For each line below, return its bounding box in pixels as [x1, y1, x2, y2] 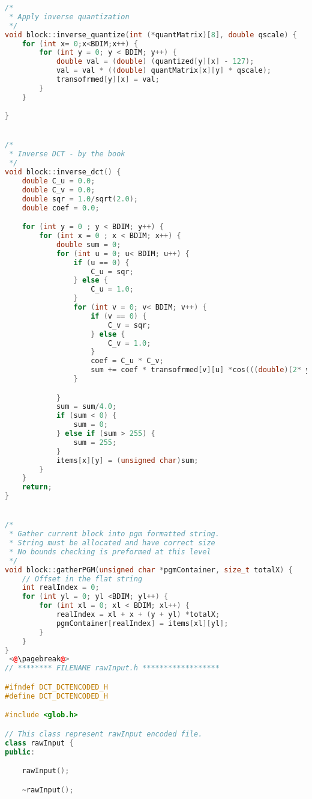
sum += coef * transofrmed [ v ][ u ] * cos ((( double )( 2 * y [91, 366, 310, 375]
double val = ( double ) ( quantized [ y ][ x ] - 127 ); [56, 57, 254, 66]
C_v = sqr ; [107, 320, 151, 329]
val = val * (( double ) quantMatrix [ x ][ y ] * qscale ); [56, 66, 272, 75]
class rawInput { [5, 738, 74, 747]
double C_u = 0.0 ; [22, 176, 95, 185]
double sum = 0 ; [56, 240, 121, 249]
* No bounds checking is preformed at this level [9, 547, 211, 556]
